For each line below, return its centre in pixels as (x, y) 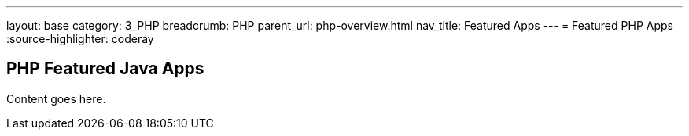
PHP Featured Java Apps (105, 69)
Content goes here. (56, 98)
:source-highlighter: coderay (80, 39)
